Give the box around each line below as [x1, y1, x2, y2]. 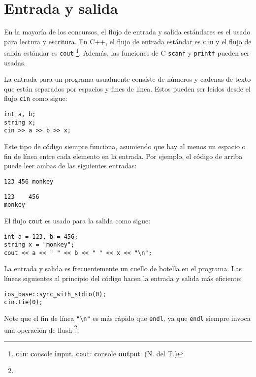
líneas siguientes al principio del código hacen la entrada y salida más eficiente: [4, 273, 242, 283]
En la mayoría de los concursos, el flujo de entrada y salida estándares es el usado [4, 27, 251, 37]
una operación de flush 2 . [4, 323, 79, 335]
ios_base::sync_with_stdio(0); [4, 290, 106, 298]
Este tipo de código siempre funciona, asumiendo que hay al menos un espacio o [4, 141, 246, 152]
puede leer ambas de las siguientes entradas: [4, 160, 137, 171]
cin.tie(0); [4, 299, 43, 306]
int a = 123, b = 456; [4, 233, 78, 240]
